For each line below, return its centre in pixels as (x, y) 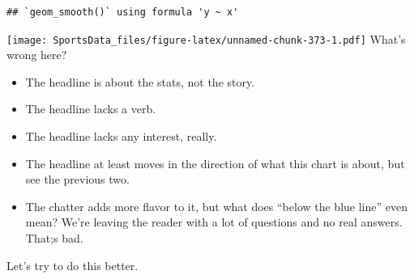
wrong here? (37, 55)
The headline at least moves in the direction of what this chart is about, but (215, 163)
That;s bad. (54, 238)
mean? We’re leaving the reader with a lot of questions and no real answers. (214, 222)
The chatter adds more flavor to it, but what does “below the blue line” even (216, 206)
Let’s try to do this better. (73, 265)
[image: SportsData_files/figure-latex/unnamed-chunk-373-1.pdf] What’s (206, 38)
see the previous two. (77, 179)
